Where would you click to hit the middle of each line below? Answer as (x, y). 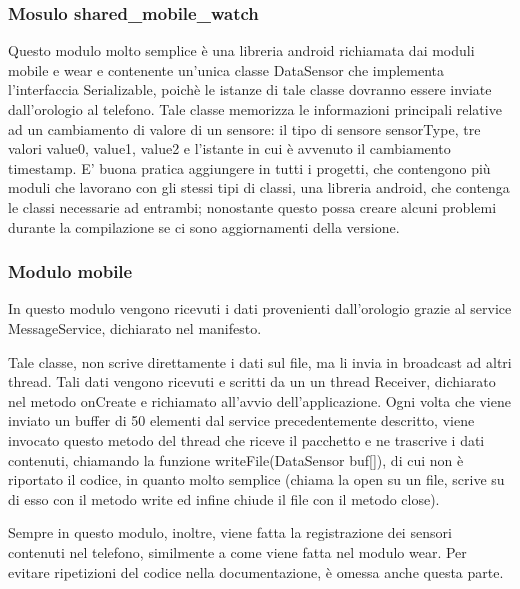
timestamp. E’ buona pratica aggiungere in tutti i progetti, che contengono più (249, 167)
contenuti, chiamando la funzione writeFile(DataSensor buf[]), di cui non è (236, 459)
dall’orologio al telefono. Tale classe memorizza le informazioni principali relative (255, 109)
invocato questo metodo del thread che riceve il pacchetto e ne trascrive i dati (246, 439)
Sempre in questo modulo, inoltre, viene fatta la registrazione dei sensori (230, 532)
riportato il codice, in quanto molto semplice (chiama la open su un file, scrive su (256, 479)
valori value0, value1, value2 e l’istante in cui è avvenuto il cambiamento (229, 148)
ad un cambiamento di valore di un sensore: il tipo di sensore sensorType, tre (244, 128)
